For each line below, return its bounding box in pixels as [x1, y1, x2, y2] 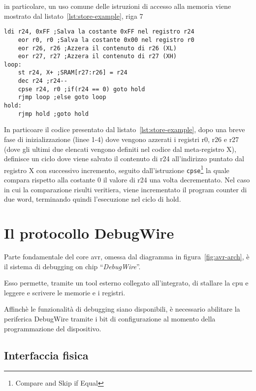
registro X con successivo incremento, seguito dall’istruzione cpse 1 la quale [4, 163, 229, 175]
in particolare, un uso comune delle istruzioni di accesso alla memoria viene [4, 1, 231, 11]
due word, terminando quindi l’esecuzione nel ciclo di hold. [4, 194, 181, 204]
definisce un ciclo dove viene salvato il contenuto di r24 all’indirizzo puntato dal [4, 153, 244, 164]
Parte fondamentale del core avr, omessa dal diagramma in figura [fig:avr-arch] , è [4, 251, 250, 261]
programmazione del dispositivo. [4, 323, 101, 333]
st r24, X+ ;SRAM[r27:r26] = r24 [18, 69, 128, 76]
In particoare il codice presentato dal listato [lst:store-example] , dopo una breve [4, 124, 245, 135]
